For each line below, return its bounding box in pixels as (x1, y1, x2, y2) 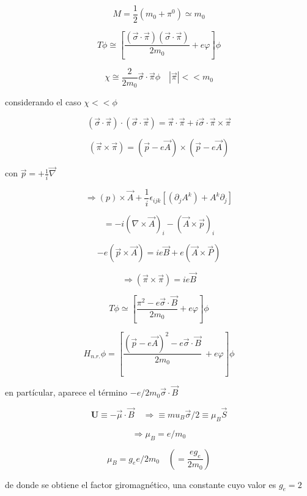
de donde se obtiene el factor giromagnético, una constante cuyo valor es (5, 478, 276, 490)
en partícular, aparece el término (5, 386, 128, 399)
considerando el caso (5, 96, 81, 108)
